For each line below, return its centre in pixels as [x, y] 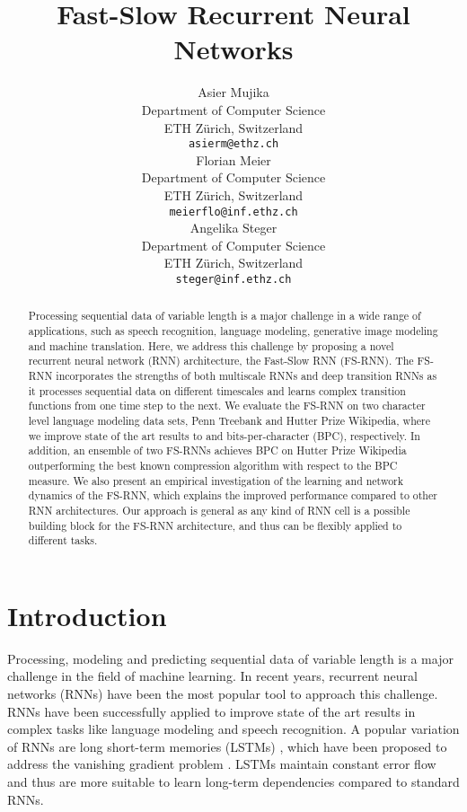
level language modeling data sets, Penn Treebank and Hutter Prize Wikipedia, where [229, 421]
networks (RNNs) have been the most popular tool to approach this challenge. [223, 694]
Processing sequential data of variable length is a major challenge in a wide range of [225, 316]
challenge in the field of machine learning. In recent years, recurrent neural [212, 676]
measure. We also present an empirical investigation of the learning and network [216, 480]
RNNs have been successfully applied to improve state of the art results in [211, 711]
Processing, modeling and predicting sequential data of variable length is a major [230, 658]
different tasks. [63, 540]
